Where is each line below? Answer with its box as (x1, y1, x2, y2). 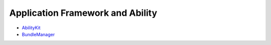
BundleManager (22, 31, 55, 37)
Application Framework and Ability (9, 7, 158, 18)
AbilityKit (22, 25, 41, 31)
